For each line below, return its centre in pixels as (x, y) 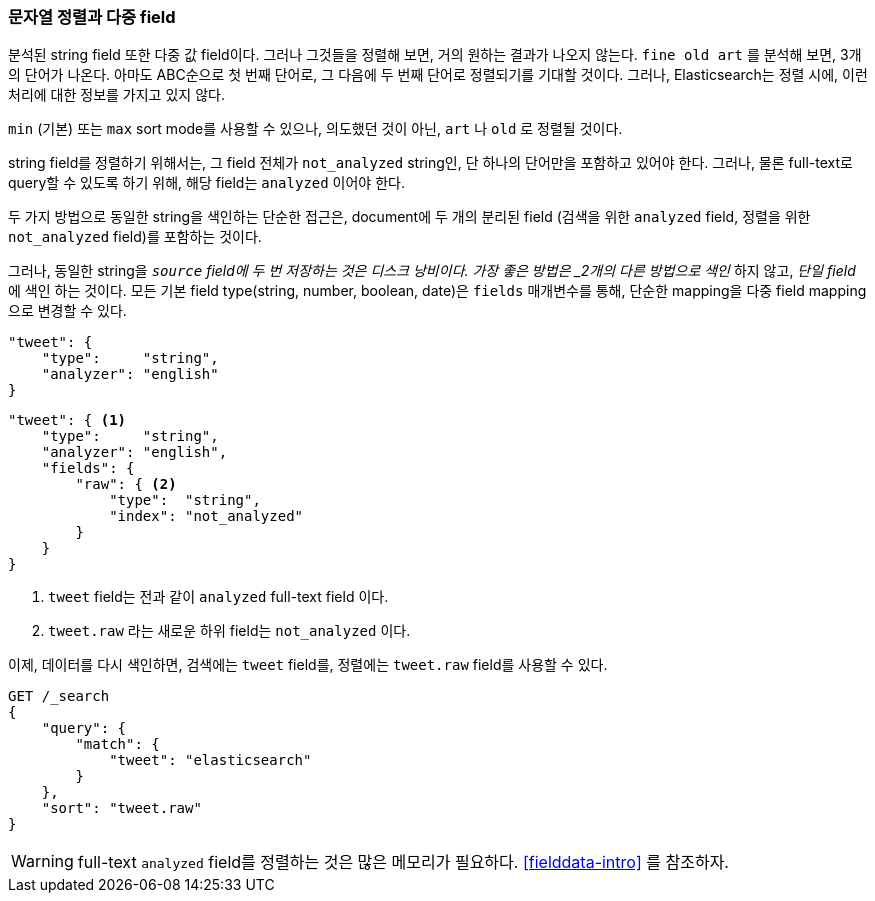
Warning (42, 861)
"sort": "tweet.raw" (121, 808)
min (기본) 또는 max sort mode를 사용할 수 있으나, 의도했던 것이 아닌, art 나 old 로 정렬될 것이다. (315, 129)
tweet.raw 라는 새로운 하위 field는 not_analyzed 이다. (229, 631)
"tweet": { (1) (67, 420)
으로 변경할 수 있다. (67, 311)
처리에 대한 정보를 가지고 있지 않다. (116, 95)
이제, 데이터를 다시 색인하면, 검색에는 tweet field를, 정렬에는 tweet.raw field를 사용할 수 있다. (308, 665)
